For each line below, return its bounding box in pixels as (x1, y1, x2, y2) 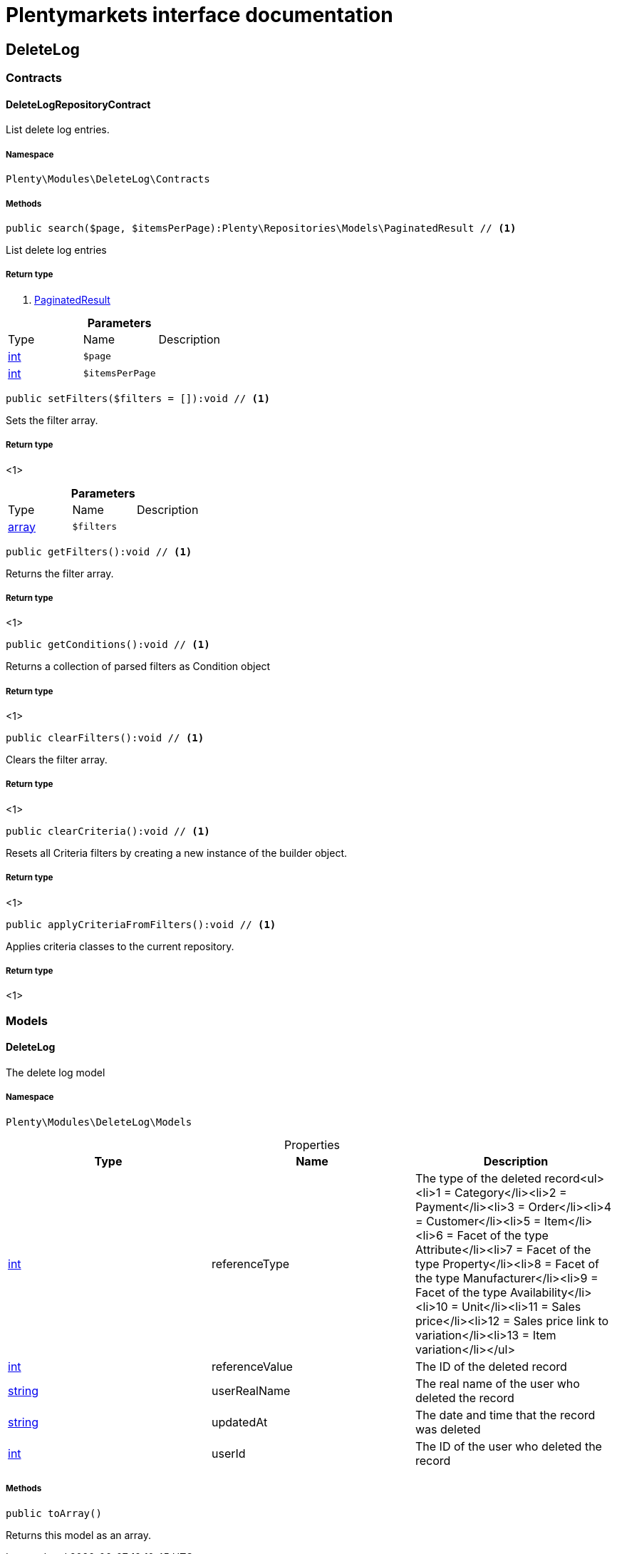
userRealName (211, 1383, 291, 1398)
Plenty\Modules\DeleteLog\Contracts (6, 173, 210, 185)
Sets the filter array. (6, 413, 98, 426)
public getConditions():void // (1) (6, 639, 210, 651)
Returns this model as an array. (6, 1528, 152, 1541)
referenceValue (211, 1359, 293, 1374)
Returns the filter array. (6, 567, 114, 580)
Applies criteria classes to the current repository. (6, 940, 234, 952)
